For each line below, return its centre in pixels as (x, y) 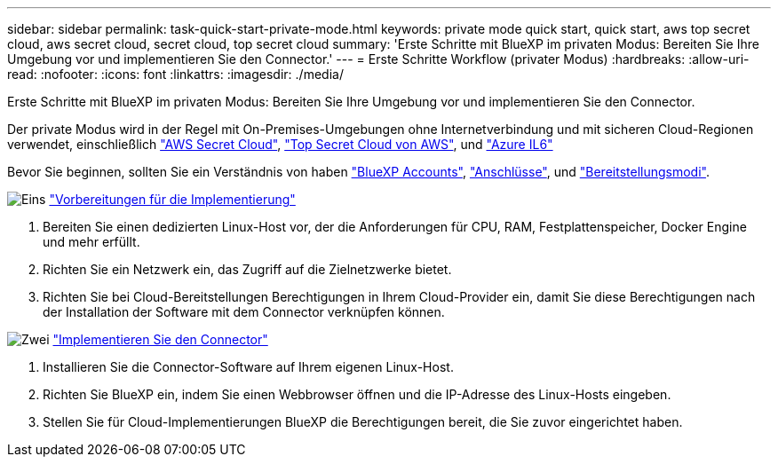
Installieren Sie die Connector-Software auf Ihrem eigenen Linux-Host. (248, 367)
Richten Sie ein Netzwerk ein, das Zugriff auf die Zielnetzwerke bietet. (247, 269)
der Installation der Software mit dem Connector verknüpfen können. (244, 312)
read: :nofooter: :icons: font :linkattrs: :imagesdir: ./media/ (175, 74)
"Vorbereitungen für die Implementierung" (172, 199)
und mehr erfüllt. (91, 242)
